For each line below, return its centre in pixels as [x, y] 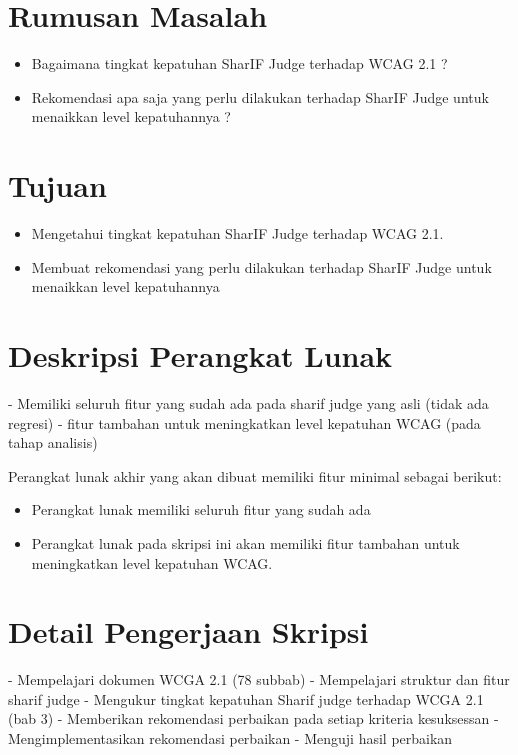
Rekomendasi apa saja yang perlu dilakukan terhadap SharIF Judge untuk [260, 96]
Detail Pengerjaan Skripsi [188, 631]
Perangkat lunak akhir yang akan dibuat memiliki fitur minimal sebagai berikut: [255, 475]
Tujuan [57, 185]
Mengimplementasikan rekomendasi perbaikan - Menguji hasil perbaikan [230, 738]
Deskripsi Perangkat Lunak [200, 355]
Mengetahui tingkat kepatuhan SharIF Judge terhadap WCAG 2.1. [237, 233]
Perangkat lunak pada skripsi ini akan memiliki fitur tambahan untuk [245, 542]
